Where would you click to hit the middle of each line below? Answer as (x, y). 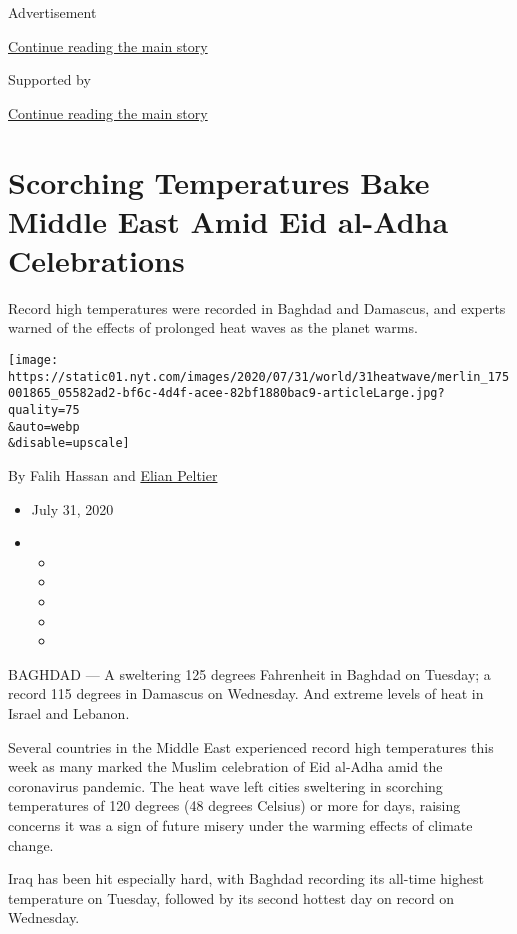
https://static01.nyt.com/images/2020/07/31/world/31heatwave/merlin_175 (259, 376)
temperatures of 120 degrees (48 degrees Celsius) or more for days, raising (234, 805)
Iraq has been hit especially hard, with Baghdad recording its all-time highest (246, 878)
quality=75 (44, 410)
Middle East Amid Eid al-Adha (228, 220)
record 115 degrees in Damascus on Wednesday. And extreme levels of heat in (246, 693)
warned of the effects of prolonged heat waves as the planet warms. (213, 327)
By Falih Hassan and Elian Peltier (113, 475)
